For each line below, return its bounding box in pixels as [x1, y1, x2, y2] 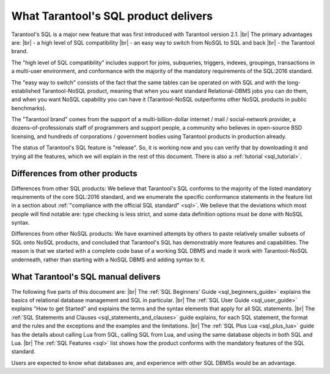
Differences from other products [11, 168, 137, 179]
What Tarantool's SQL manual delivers [11, 272, 161, 282]
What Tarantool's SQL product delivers [11, 9, 213, 23]
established [11, 87, 41, 94]
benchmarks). [11, 104, 47, 111]
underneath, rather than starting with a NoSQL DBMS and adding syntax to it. [11, 256, 206, 263]
